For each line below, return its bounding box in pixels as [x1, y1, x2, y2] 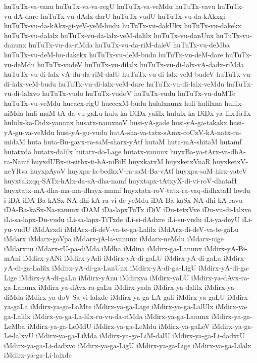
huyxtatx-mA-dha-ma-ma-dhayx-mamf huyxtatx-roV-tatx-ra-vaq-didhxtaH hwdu [4, 185, 251, 195]
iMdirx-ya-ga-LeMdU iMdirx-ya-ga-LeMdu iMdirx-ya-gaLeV [27, 320, 210, 331]
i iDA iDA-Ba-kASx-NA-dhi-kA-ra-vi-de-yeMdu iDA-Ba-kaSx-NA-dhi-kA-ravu [4, 194, 243, 205]
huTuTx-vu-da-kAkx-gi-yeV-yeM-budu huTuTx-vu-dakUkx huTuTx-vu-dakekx [4, 20, 242, 31]
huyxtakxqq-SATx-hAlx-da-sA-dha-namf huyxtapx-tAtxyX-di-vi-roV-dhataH [4, 175, 237, 185]
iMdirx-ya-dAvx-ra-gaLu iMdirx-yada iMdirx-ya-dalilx [38, 282, 203, 292]
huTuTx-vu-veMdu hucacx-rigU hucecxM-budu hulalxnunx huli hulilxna [4, 97, 222, 108]
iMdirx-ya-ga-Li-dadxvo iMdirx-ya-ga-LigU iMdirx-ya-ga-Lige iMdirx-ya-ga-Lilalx [4, 340, 252, 350]
